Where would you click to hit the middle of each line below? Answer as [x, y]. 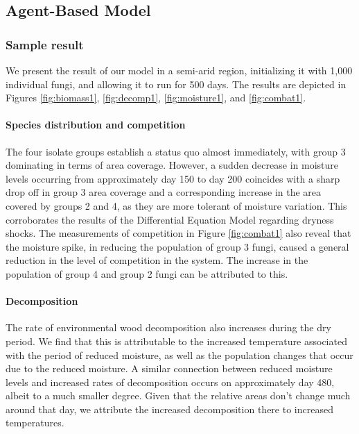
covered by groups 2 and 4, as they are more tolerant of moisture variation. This [176, 205]
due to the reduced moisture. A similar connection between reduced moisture [169, 368]
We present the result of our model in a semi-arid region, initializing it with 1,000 [179, 70]
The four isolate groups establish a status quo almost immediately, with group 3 [176, 151]
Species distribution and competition [96, 125]
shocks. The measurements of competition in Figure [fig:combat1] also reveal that [178, 233]
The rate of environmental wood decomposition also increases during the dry [168, 327]
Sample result [45, 44]
